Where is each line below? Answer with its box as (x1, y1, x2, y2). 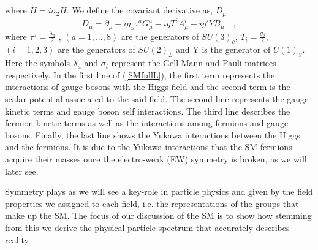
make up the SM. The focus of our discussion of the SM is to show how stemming (5, 209, 312, 222)
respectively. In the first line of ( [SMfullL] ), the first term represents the (5, 68, 275, 81)
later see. (5, 164, 39, 177)
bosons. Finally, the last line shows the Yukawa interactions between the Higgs (5, 128, 300, 141)
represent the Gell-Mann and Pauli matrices (111, 56, 276, 69)
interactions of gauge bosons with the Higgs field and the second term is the (5, 80, 290, 93)
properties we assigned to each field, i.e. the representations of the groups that (5, 197, 299, 210)
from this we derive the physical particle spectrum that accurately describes (5, 221, 290, 233)
